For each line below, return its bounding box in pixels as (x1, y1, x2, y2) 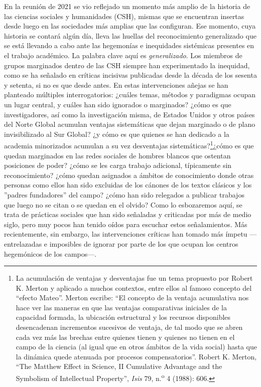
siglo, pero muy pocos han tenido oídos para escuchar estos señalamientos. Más (4, 219, 247, 229)
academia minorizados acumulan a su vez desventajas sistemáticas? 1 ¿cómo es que (4, 139, 254, 150)
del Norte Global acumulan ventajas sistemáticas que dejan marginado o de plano (4, 119, 255, 129)
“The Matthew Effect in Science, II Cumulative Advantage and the (16, 361, 222, 371)
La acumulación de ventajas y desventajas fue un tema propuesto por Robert (16, 273, 253, 283)
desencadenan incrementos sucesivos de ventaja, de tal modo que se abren (16, 322, 243, 332)
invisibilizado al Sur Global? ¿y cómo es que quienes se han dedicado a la (4, 128, 229, 139)
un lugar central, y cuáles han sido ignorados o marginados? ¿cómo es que (4, 99, 231, 109)
